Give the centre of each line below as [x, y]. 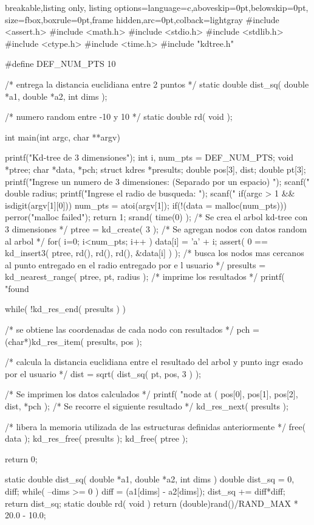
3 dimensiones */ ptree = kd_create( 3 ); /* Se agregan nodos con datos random [156, 228]
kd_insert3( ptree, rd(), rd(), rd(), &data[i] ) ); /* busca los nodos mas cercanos [155, 253]
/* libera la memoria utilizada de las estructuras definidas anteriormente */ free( [155, 426]
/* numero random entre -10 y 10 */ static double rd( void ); [119, 116]
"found [17, 288]
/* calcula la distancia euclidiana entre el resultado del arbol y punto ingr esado [154, 362]
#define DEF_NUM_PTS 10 [60, 64]
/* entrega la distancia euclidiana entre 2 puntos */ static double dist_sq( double [157, 84]
